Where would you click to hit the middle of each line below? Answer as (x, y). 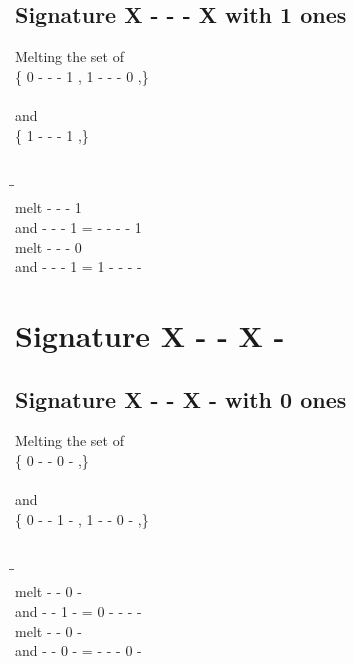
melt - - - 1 (48, 207)
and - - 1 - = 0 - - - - (78, 611)
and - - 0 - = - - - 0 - (78, 650)
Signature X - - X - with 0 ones (181, 398)
